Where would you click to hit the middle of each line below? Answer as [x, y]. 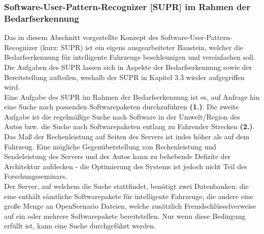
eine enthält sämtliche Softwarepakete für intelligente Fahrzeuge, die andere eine [129, 196]
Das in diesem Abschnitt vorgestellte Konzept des [81, 37]
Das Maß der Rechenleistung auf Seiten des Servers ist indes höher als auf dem [127, 136]
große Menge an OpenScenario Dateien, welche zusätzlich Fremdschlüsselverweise [130, 206]
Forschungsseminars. [36, 176]
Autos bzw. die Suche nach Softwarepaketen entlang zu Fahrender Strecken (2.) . [129, 126]
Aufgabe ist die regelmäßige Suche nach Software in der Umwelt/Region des [122, 116]
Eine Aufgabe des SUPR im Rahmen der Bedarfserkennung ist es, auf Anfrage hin [132, 96]
